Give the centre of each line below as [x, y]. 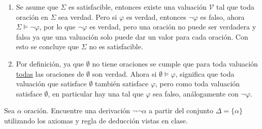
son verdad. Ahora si [124, 73]
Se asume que [37, 7]
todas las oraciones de [50, 73]
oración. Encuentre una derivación [77, 110]
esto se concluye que [47, 46]
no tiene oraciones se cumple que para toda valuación [175, 63]
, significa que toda [205, 73]
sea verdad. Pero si [88, 17]
